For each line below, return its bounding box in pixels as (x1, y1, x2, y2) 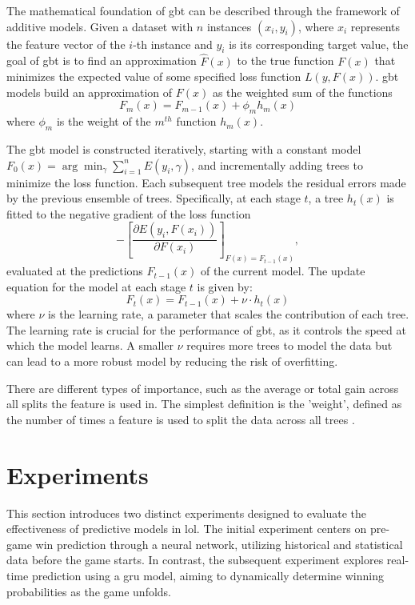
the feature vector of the (6, 35, 126, 52)
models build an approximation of (6, 83, 173, 100)
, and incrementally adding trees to (191, 156, 363, 173)
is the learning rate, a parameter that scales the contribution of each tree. (48, 306, 409, 323)
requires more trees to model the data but (186, 337, 393, 354)
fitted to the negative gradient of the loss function (6, 205, 251, 222)
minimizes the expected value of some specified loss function (6, 68, 301, 85)
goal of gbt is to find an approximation (6, 52, 197, 69)
